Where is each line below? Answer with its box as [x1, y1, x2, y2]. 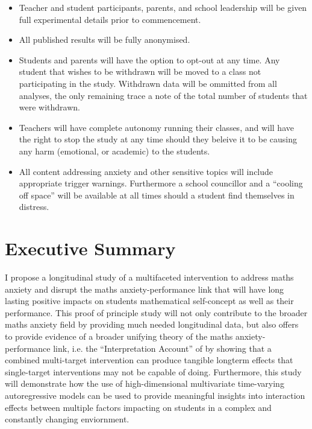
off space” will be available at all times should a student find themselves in [19, 188, 295, 201]
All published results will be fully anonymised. [19, 33, 190, 46]
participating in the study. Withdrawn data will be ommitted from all [19, 77, 277, 89]
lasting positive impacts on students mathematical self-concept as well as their [5, 294, 294, 307]
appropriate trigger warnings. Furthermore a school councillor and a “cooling [19, 177, 303, 189]
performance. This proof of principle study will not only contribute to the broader [5, 306, 308, 319]
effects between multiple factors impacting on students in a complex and [5, 401, 272, 413]
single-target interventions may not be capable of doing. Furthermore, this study [5, 365, 302, 378]
